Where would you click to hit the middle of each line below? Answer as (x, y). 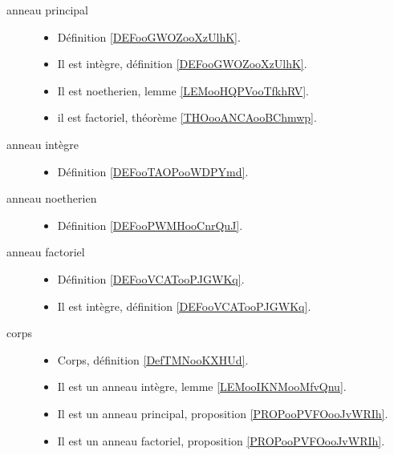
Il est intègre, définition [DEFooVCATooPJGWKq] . (184, 306)
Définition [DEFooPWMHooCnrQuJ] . (150, 225)
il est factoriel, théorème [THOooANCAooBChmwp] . (187, 117)
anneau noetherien (52, 198)
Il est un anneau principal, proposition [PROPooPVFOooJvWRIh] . (223, 413)
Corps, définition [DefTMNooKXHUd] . (153, 359)
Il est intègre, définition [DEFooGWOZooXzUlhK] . (182, 64)
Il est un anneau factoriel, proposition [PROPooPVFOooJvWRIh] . (221, 440)
